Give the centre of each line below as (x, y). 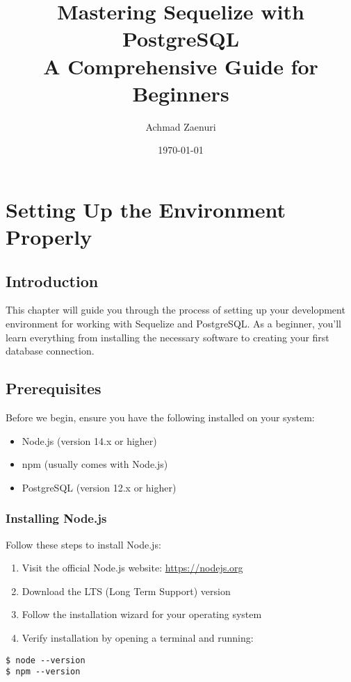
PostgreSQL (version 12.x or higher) (99, 487)
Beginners (181, 93)
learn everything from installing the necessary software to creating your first (168, 337)
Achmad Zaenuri (181, 126)
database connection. (50, 351)
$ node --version (46, 660)
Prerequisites (54, 388)
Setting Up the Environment (146, 209)
